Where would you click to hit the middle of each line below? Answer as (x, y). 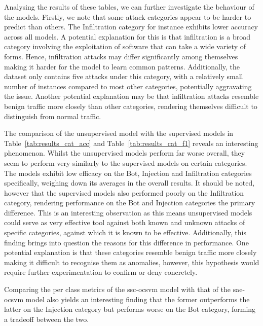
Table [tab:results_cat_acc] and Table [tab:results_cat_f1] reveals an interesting (131, 143)
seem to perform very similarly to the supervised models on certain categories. (126, 162)
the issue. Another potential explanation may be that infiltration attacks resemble (131, 96)
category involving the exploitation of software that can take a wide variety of (125, 46)
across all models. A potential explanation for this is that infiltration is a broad (127, 36)
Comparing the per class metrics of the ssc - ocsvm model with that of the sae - (125, 289)
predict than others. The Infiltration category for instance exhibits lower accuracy (131, 27)
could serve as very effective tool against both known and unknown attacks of (125, 222)
